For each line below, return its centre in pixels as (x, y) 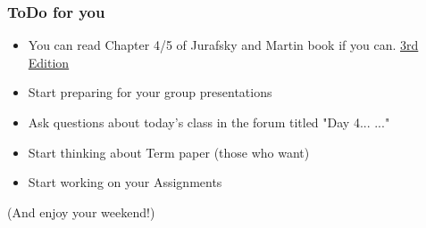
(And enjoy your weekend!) (81, 212)
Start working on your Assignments (125, 182)
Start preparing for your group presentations (150, 92)
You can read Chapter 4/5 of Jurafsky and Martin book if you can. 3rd (223, 45)
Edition (49, 62)
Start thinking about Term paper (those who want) (169, 152)
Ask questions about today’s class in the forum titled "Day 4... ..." (209, 122)
